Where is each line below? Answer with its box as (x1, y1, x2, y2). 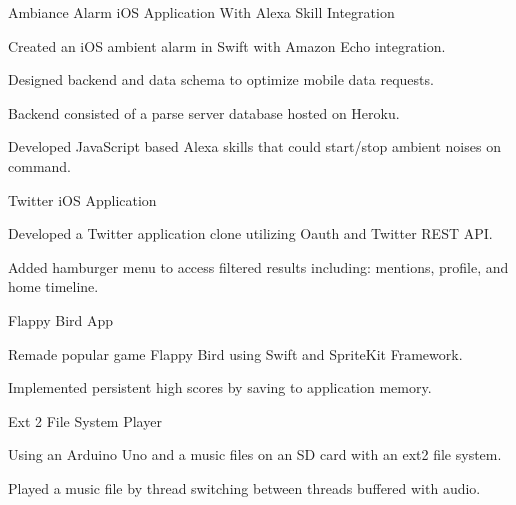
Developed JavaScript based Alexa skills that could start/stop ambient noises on (8, 136, 501, 157)
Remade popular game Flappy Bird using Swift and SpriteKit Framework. (8, 343, 463, 364)
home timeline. (8, 276, 99, 297)
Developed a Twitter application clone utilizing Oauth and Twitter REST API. (8, 223, 493, 244)
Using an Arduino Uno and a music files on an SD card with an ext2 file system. (8, 444, 502, 465)
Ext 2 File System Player (8, 410, 162, 431)
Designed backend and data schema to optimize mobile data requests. (8, 69, 434, 90)
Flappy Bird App (8, 309, 114, 330)
